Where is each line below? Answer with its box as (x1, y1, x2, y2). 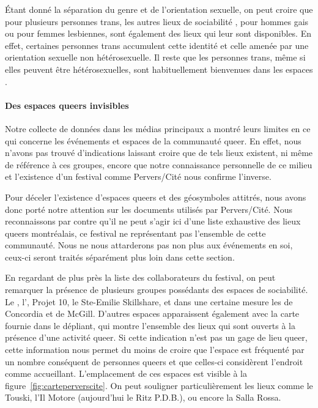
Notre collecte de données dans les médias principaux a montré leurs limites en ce (5, 122, 311, 135)
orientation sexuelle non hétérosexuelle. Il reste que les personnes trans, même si (5, 51, 306, 64)
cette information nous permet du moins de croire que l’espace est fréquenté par (5, 343, 305, 356)
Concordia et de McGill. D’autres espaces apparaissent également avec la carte (5, 307, 300, 320)
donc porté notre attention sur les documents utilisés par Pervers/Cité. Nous (5, 202, 292, 215)
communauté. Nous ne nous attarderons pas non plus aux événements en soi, (5, 239, 293, 251)
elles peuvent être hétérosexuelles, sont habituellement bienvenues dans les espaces (5, 62, 313, 75)
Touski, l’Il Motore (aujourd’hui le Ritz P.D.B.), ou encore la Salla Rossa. (5, 391, 281, 404)
